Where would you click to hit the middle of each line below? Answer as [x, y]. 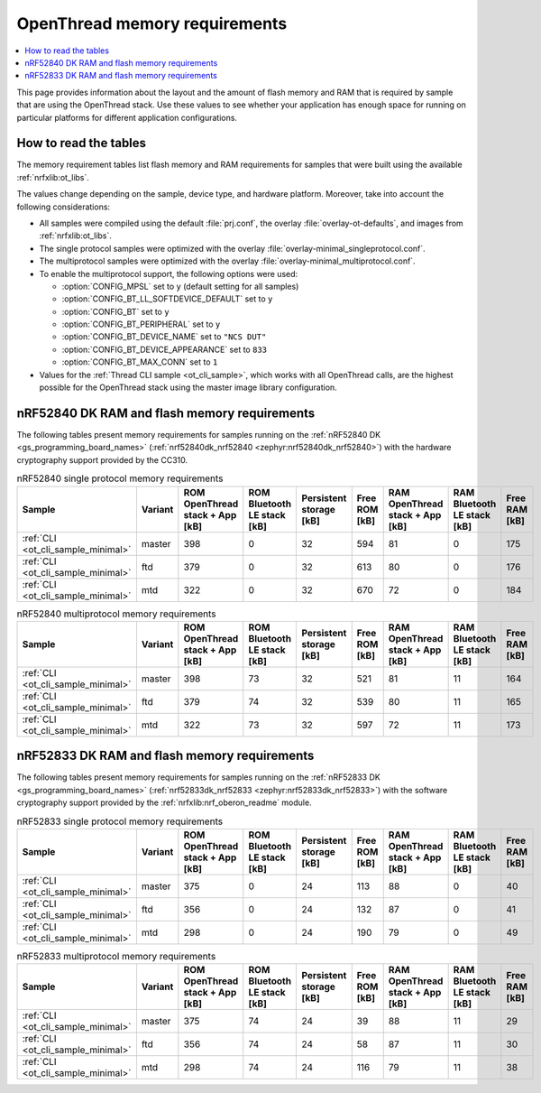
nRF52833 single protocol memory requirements [120, 821]
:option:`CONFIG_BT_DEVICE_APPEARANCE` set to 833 [165, 349]
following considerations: [64, 207]
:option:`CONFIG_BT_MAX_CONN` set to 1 [140, 362]
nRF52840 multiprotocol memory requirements [116, 614]
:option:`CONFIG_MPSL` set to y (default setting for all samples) [180, 286]
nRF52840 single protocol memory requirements [120, 478]
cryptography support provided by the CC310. [102, 459]
